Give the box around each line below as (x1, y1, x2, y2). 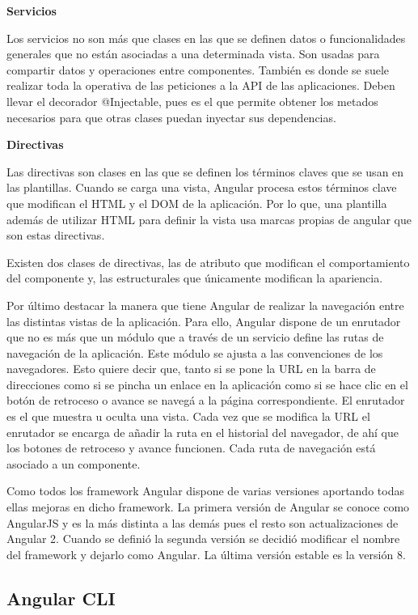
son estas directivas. (6, 227, 105, 244)
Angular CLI (6, 585, 116, 610)
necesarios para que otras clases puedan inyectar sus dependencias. (6, 108, 336, 125)
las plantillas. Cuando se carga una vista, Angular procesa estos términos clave (6, 179, 397, 196)
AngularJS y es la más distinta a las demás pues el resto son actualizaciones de (6, 514, 399, 531)
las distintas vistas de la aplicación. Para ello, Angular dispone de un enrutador (6, 312, 401, 329)
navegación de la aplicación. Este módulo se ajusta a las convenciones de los (6, 344, 383, 361)
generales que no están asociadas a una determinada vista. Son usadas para (6, 45, 380, 62)
